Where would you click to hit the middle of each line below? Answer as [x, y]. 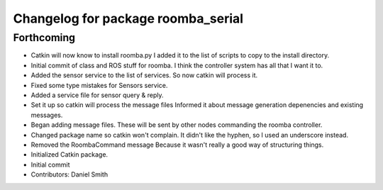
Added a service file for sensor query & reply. [97, 95]
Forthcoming [44, 38]
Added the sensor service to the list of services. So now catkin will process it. [144, 75]
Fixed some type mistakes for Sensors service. [99, 85]
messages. [47, 115]
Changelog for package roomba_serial [128, 18]
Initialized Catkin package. [70, 155]
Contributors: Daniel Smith [70, 174]
